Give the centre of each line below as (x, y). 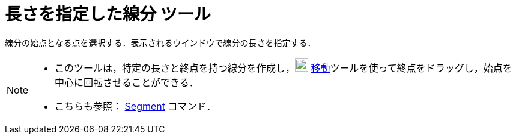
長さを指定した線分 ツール (108, 14)
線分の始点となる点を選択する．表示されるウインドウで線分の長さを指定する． (160, 42)
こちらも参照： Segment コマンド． (135, 106)
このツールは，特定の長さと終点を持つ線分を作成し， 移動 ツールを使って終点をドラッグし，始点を (284, 68)
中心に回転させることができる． (127, 82)
